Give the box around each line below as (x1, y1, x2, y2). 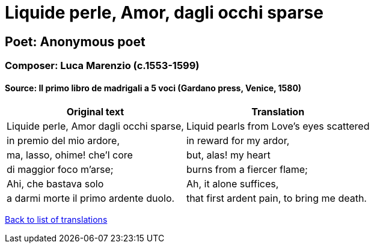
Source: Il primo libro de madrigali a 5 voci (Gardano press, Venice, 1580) (5, 82, 302, 93)
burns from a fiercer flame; (186, 163, 308, 176)
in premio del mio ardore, (7, 135, 120, 147)
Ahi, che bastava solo (7, 178, 104, 190)
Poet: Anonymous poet (5, 34, 146, 49)
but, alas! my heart (186, 149, 271, 162)
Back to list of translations (5, 214, 108, 225)
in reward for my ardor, (186, 135, 290, 147)
